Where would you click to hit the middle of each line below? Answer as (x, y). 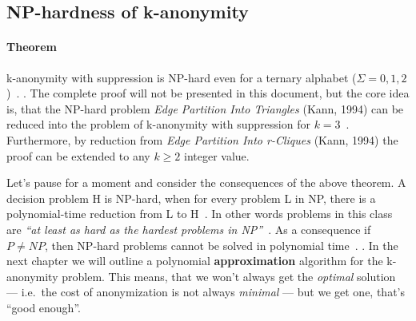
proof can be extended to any (78, 155)
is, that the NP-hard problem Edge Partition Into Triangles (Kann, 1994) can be (205, 108)
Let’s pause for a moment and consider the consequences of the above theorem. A (206, 182)
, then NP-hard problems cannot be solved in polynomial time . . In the (221, 245)
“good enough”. (44, 307)
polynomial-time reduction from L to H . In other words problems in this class (200, 214)
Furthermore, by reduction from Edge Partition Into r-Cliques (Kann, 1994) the (202, 139)
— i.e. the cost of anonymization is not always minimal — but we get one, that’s (206, 292)
